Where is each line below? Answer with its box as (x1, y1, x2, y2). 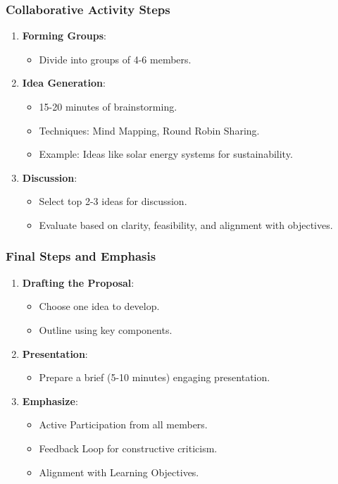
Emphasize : (22, 393, 78, 408)
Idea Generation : (22, 75, 106, 90)
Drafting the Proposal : (22, 275, 134, 290)
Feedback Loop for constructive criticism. (39, 440, 218, 455)
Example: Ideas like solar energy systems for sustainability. (39, 147, 293, 161)
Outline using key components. (39, 322, 173, 337)
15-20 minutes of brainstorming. (39, 99, 177, 113)
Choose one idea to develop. (39, 299, 160, 314)
